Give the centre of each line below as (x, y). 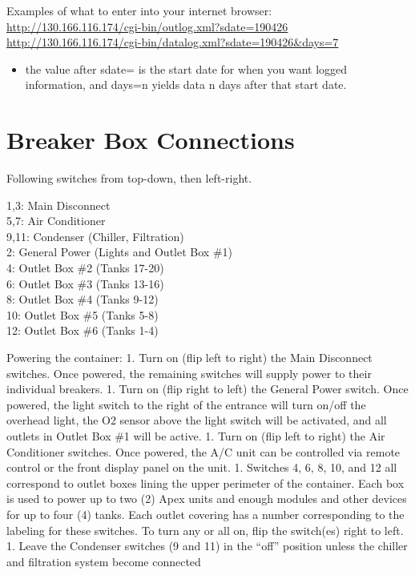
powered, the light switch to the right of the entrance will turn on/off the (186, 404)
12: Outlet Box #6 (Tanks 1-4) (83, 330)
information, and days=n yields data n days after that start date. (186, 84)
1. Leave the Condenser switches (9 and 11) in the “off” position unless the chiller (207, 546)
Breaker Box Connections (151, 140)
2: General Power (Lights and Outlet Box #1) (119, 252)
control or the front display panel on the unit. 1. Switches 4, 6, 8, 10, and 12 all (202, 467)
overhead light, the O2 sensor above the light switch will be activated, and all (197, 420)
